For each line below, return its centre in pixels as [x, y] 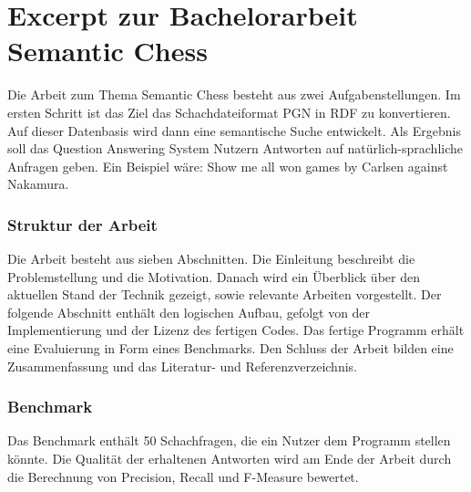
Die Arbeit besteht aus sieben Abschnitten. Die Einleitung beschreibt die [211, 259]
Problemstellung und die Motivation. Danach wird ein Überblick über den [214, 276]
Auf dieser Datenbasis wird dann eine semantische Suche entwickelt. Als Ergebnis [235, 130]
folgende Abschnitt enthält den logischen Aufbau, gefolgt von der [189, 312]
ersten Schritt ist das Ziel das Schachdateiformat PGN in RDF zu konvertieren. [229, 112]
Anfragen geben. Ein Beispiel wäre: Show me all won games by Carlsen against [228, 166]
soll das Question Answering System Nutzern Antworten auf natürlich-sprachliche [235, 148]
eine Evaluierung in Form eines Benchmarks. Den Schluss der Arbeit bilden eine [230, 348]
